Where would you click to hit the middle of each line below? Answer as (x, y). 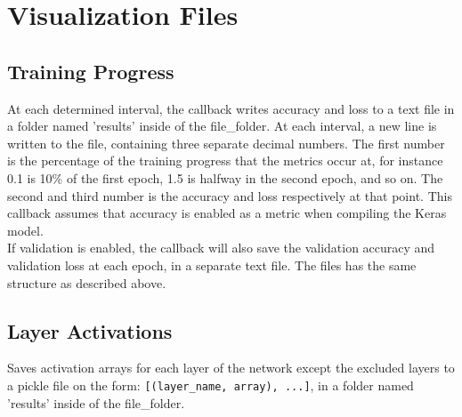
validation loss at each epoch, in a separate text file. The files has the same (212, 265)
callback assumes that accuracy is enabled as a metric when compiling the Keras (227, 213)
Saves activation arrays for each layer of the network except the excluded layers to (231, 368)
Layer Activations (90, 330)
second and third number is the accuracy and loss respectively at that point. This (230, 195)
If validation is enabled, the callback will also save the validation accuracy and (221, 248)
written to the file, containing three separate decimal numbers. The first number (226, 143)
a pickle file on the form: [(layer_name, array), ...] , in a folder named (211, 385)
